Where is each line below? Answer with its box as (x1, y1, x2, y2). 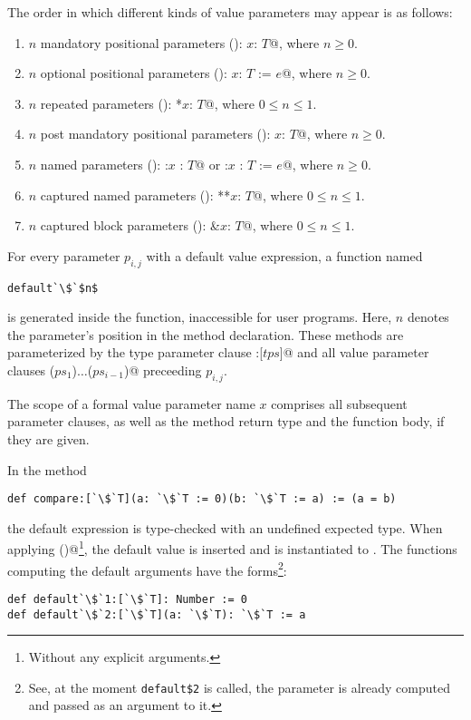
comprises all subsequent (271, 394, 408, 413)
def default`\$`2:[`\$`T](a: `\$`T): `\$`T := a (7, 608, 306, 621)
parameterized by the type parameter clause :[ (7, 343, 264, 362)
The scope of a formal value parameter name (7, 394, 255, 413)
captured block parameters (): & (40, 216, 221, 235)
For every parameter (7, 246, 120, 265)
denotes (407, 307, 449, 326)
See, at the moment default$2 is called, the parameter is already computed (28, 677, 451, 696)
